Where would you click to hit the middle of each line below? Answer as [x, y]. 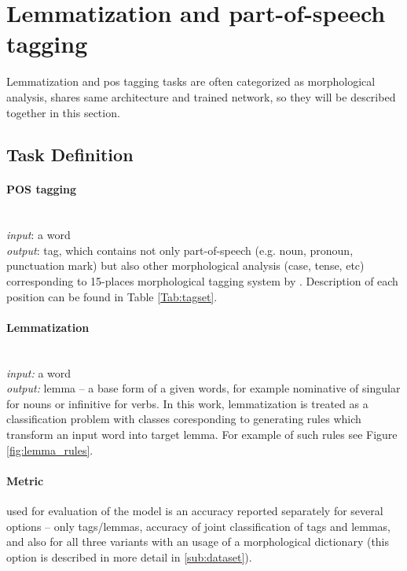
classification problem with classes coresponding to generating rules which [184, 419]
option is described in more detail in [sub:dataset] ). [129, 556]
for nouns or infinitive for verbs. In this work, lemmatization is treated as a [187, 403]
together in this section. [63, 112]
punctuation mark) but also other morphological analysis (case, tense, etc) [185, 265]
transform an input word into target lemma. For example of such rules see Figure [202, 434]
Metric [25, 480]
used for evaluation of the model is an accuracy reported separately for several [195, 510]
